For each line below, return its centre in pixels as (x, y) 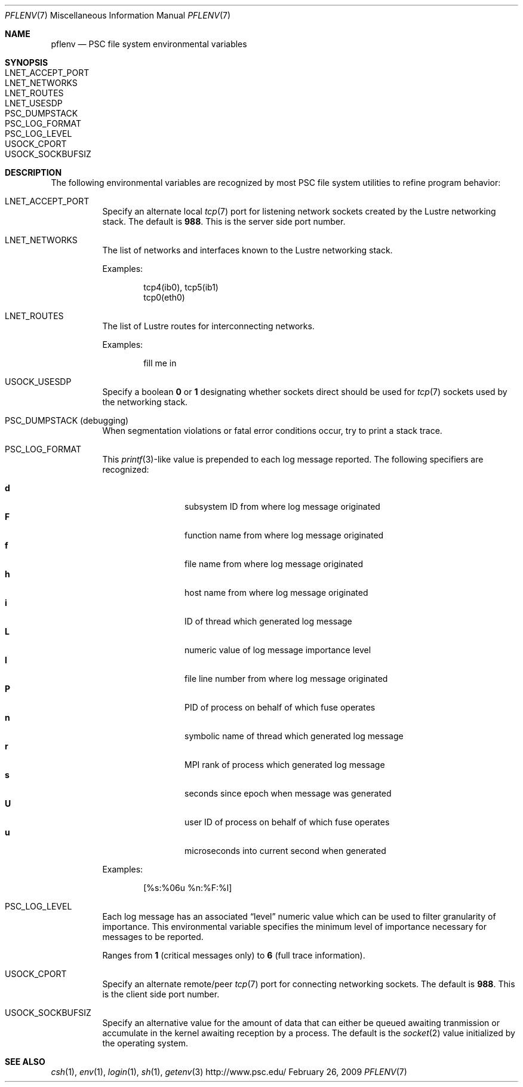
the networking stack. (145, 402)
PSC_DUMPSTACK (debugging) (67, 420)
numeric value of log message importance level (278, 650)
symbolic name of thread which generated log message (294, 736)
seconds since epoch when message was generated (288, 793)
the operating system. (145, 1043)
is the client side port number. (161, 994)
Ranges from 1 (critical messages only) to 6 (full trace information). (234, 955)
